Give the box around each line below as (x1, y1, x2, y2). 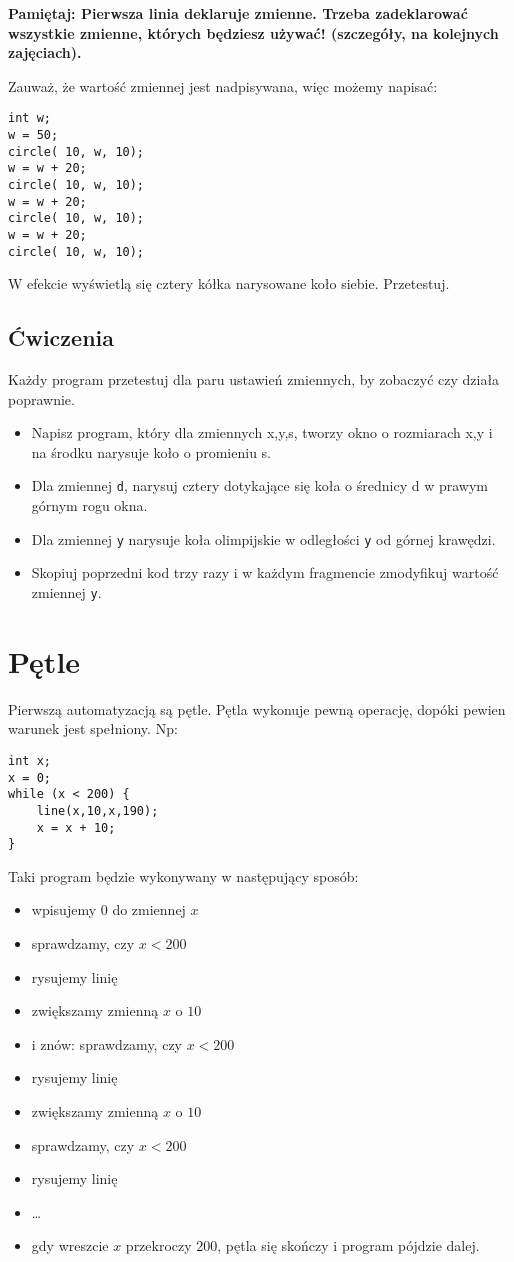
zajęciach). (8, 42, 82, 63)
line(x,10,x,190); (36, 803, 159, 818)
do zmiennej (112, 899, 186, 920)
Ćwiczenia (8, 322, 114, 353)
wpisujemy (31, 899, 97, 920)
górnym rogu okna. (31, 495, 148, 516)
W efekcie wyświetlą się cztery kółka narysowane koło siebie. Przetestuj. (8, 273, 450, 294)
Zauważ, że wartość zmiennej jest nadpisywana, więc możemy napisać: (8, 75, 438, 96)
